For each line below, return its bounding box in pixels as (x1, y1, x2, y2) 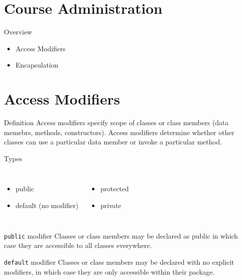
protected (100, 183, 129, 194)
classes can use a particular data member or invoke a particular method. (4, 137, 222, 147)
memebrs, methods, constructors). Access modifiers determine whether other (4, 127, 235, 137)
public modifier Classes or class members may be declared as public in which (4, 230, 238, 241)
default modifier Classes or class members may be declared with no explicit (4, 256, 234, 267)
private (100, 200, 121, 210)
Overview (4, 27, 32, 37)
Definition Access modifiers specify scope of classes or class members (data (4, 117, 229, 128)
